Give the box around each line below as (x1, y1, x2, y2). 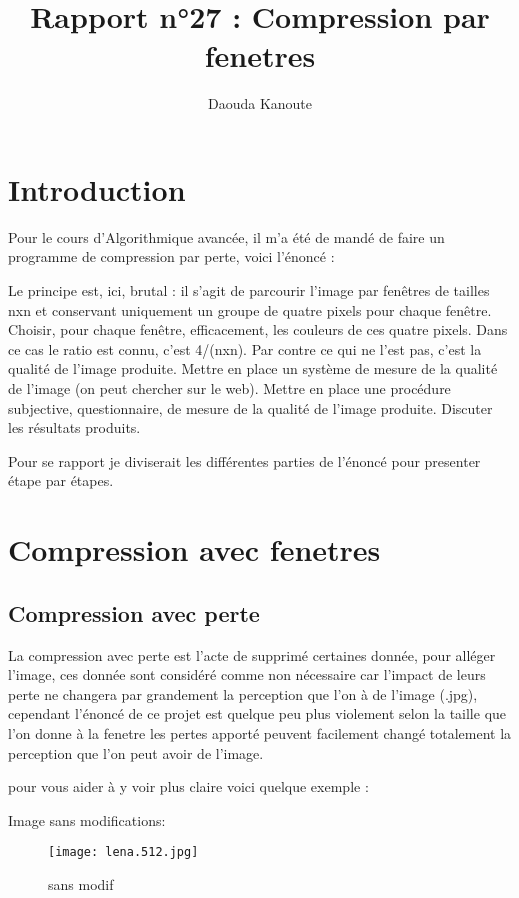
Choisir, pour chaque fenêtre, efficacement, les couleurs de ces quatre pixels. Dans (8, 319, 508, 340)
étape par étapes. (8, 470, 114, 491)
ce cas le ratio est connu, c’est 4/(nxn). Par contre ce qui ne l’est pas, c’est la (8, 338, 482, 359)
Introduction (8, 168, 186, 209)
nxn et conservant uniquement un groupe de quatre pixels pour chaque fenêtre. (8, 299, 492, 320)
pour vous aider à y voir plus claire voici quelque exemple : (8, 776, 369, 797)
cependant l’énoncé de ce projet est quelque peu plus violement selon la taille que (8, 703, 507, 724)
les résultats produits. (8, 417, 141, 438)
